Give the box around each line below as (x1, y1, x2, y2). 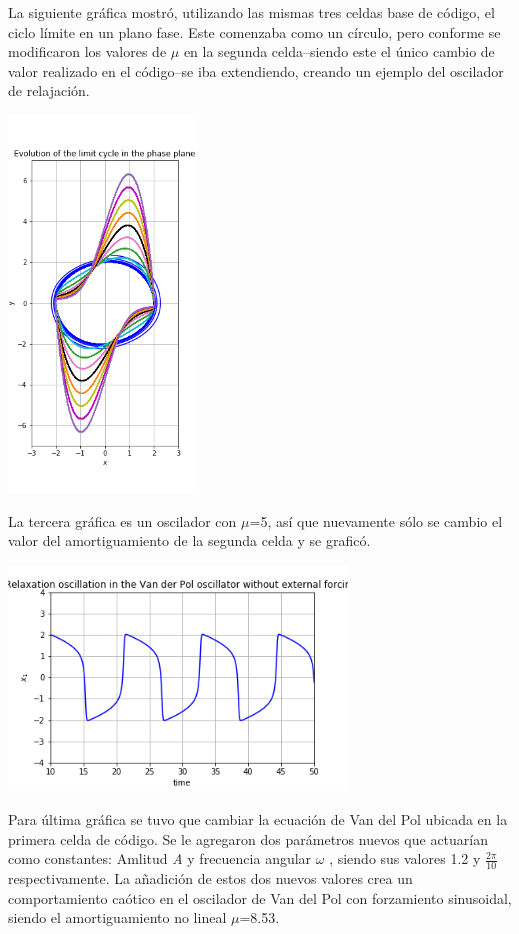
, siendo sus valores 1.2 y (329, 848, 481, 869)
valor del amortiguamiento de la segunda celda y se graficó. (8, 530, 371, 551)
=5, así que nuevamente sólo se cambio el (249, 510, 503, 531)
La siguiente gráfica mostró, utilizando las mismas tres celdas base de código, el (8, 2, 495, 22)
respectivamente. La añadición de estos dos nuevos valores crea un (8, 868, 413, 889)
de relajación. (8, 80, 90, 101)
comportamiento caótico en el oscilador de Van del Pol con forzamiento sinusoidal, (8, 887, 512, 908)
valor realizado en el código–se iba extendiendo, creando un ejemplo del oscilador (8, 60, 504, 81)
